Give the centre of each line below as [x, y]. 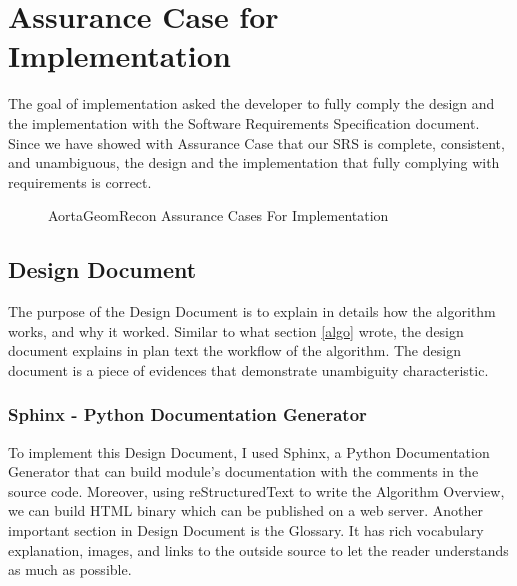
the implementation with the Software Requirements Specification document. [244, 122]
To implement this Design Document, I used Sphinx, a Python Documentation [249, 451]
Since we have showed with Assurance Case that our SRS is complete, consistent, [256, 142]
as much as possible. [70, 569]
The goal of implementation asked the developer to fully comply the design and [251, 103]
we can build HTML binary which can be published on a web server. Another [245, 510]
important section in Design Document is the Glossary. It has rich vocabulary [246, 530]
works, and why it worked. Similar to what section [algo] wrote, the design [236, 330]
